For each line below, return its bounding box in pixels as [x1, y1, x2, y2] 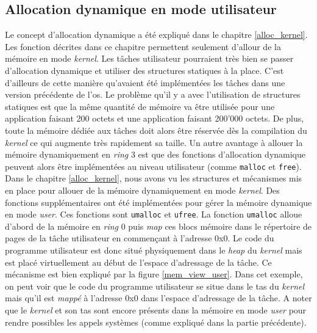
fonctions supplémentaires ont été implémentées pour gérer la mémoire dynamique [5, 196, 312, 208]
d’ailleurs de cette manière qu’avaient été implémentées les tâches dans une [5, 76, 285, 89]
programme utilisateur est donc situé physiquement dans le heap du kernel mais [5, 244, 302, 257]
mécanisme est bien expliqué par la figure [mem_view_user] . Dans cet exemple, [5, 268, 303, 280]
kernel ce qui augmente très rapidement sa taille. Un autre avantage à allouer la [5, 136, 303, 148]
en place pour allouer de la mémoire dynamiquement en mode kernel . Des [5, 183, 280, 196]
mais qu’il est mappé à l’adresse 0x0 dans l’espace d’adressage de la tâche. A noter [5, 291, 312, 304]
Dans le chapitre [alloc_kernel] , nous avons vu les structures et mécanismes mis [5, 172, 302, 185]
